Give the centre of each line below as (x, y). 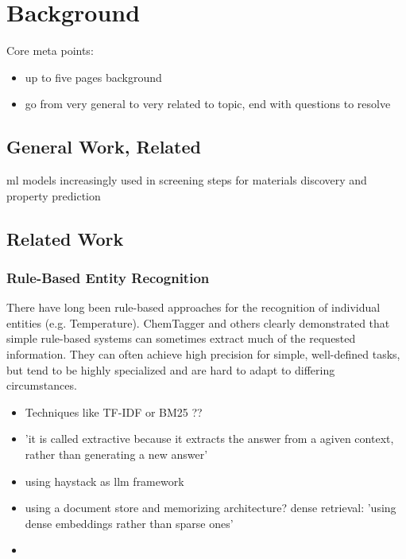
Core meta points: (50, 50)
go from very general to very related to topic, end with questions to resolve (208, 104)
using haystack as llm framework (104, 481)
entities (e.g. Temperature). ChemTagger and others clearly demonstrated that (198, 322)
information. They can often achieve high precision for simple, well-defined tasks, (203, 354)
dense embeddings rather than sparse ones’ (129, 523)
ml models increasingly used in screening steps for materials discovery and (187, 180)
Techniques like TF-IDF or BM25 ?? (114, 411)
